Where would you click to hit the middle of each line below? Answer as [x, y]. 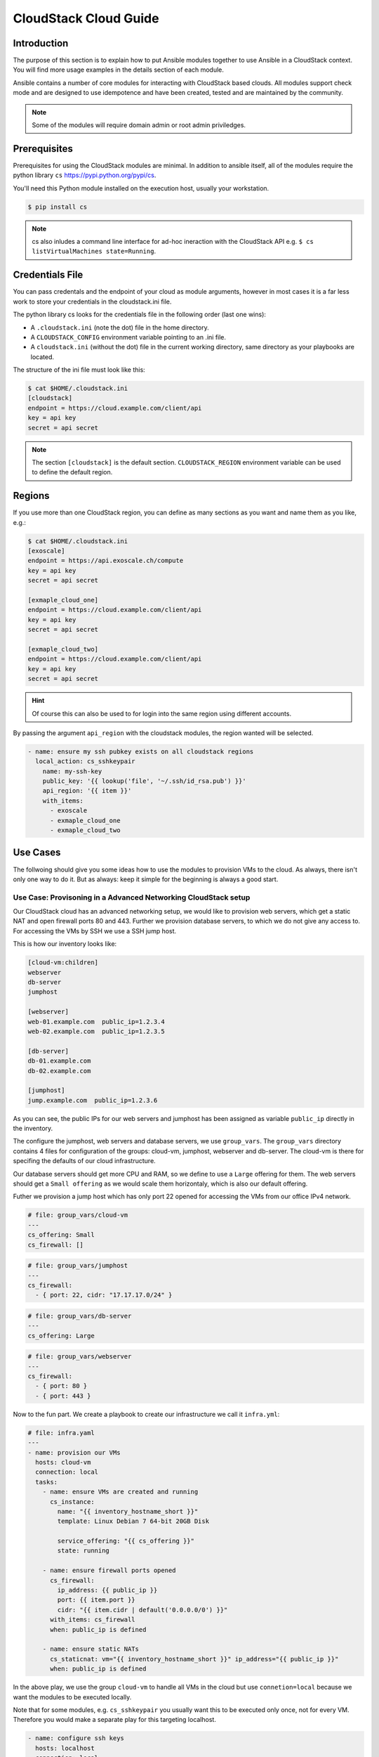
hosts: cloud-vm [63, 1462]
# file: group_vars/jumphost [78, 1266]
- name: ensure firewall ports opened [109, 1570]
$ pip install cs [58, 207]
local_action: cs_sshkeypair [86, 761]
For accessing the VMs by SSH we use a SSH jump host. [95, 931]
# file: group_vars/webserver [80, 1357]
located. [42, 357]
